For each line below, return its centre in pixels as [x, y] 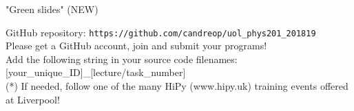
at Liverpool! [33, 99]
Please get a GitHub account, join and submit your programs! [136, 46]
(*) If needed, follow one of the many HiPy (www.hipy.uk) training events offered [177, 86]
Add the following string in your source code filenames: [122, 59]
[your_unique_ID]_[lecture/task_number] [96, 72]
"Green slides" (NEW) [52, 9]
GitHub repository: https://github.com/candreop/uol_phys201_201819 [161, 32]
